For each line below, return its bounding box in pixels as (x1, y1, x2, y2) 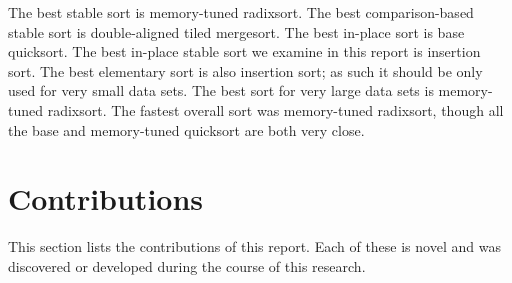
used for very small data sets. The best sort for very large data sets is (8, 80, 434, 101)
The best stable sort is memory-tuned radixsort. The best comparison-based (8, 2, 474, 22)
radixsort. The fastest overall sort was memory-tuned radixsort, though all (47, 99, 504, 120)
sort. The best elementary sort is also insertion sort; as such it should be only (8, 60, 483, 81)
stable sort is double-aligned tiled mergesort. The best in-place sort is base (8, 21, 465, 42)
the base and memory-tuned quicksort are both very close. (8, 119, 365, 140)
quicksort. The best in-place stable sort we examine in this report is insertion (8, 41, 481, 62)
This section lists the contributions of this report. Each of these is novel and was (8, 236, 501, 257)
